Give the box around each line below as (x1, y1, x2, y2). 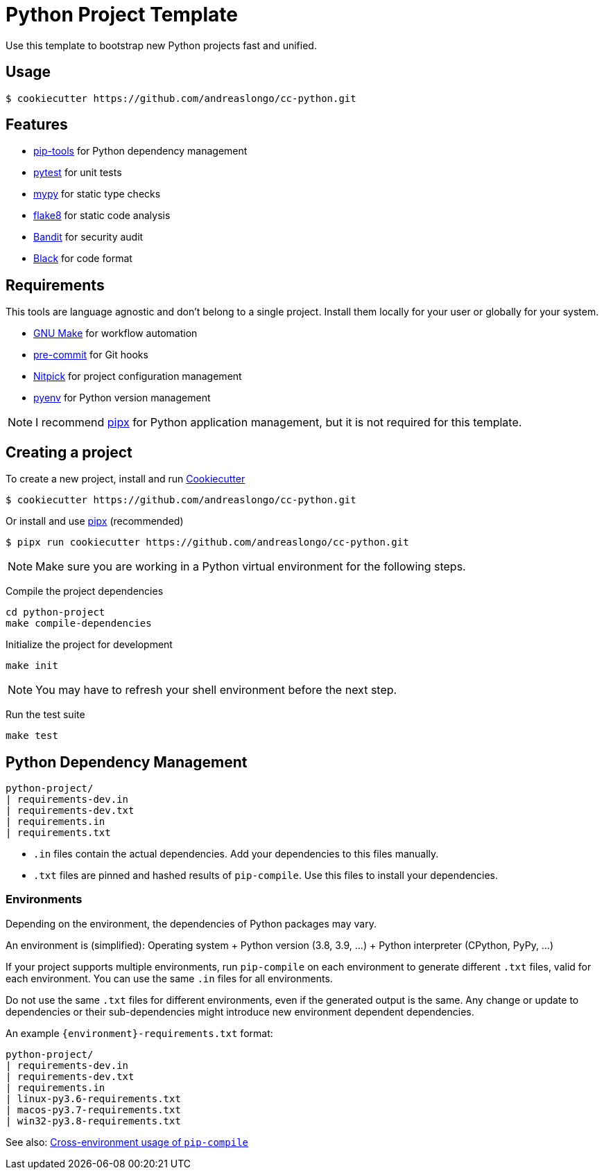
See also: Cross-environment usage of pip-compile (6, 1135, 248, 1148)
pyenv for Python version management (33, 392, 211, 404)
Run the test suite (6, 708, 85, 721)
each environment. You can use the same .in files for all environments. (6, 972, 333, 984)
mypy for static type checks (33, 188, 161, 200)
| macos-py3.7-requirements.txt (6, 1104, 181, 1115)
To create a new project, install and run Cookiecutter (6, 473, 245, 485)
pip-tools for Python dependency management (33, 145, 248, 157)
